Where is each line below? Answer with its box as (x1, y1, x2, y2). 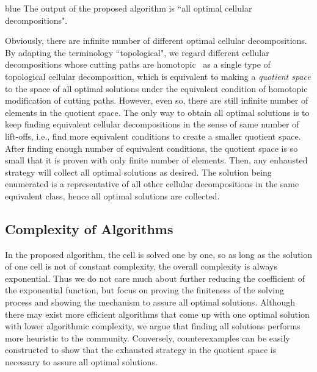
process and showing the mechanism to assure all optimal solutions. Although (5, 296, 296, 309)
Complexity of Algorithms (5, 219, 173, 238)
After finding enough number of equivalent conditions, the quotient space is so (5, 141, 298, 154)
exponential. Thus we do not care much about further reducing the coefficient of (5, 271, 305, 284)
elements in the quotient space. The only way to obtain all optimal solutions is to (5, 106, 310, 118)
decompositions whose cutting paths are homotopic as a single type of (5, 58, 271, 71)
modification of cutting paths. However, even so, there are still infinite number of (5, 94, 308, 107)
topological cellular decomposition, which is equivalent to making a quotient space (5, 70, 311, 82)
